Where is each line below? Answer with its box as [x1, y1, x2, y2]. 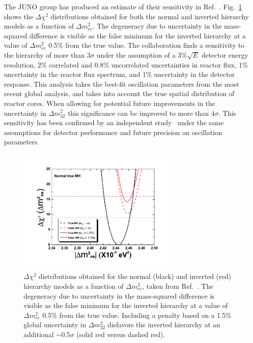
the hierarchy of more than [4, 49, 85, 60]
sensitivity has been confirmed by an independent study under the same [4, 117, 224, 128]
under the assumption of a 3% [96, 49, 187, 60]
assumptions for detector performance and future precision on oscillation [4, 127, 222, 137]
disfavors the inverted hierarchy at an [108, 319, 221, 330]
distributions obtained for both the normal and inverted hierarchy [51, 11, 249, 21]
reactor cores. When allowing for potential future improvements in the [4, 98, 215, 108]
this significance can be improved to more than [67, 107, 209, 118]
